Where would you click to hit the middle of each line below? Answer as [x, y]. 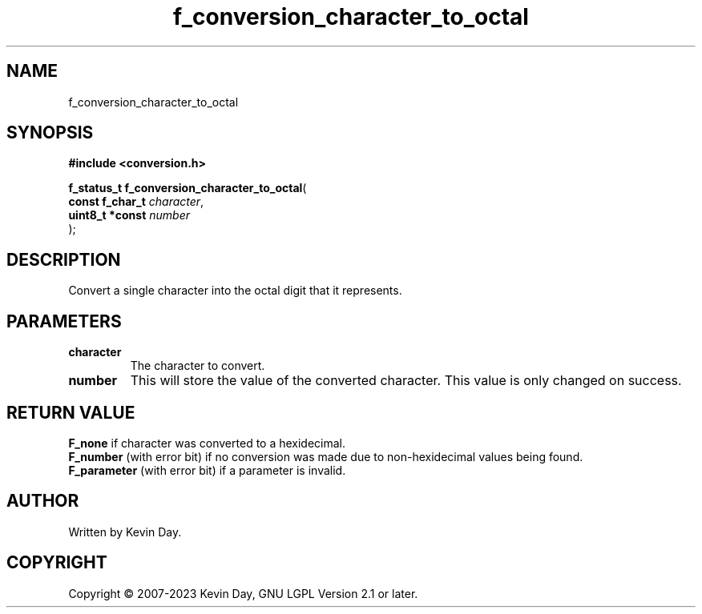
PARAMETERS [64, 321]
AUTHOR [43, 501]
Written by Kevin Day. [125, 532]
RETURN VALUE [71, 412]
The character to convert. [198, 366]
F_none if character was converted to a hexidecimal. [207, 443]
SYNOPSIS [50, 133]
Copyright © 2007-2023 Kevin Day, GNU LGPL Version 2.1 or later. [243, 593]
